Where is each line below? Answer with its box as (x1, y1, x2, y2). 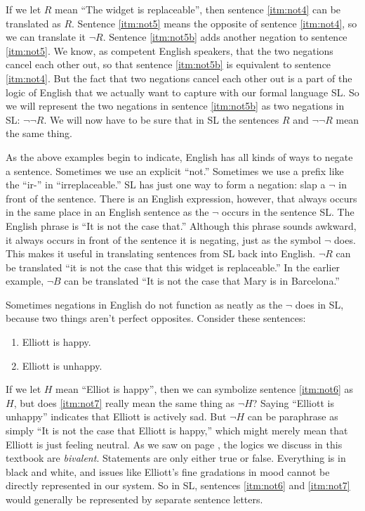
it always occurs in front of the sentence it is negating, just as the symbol (6, 232, 321, 247)
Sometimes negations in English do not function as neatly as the (6, 297, 283, 311)
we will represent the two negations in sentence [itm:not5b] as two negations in (6, 98, 345, 113)
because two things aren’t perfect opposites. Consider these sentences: (6, 311, 306, 325)
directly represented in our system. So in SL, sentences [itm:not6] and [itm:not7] (6, 478, 350, 493)
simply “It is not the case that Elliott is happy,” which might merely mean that (6, 423, 348, 438)
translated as (6, 15, 61, 30)
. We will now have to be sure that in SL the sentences (44, 112, 279, 127)
